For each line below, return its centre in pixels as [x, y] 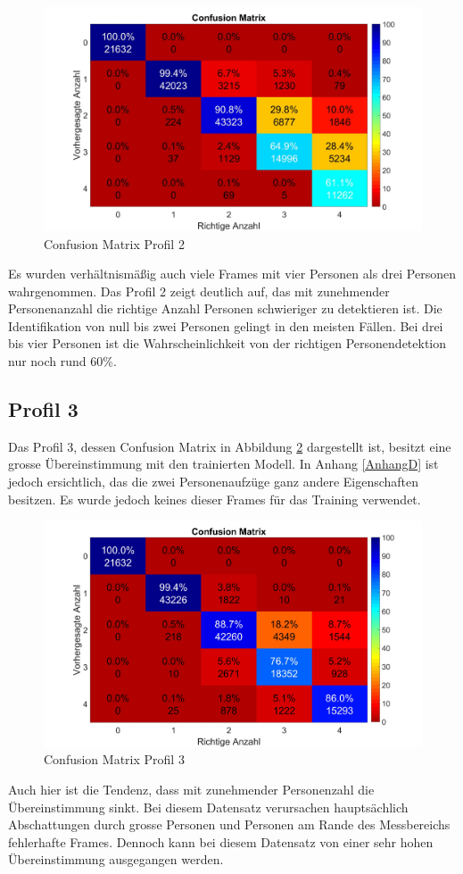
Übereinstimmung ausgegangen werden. [116, 859]
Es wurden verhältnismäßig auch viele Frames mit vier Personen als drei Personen [232, 274]
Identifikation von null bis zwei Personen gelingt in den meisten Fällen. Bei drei [226, 325]
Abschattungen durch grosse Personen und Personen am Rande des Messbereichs [229, 824]
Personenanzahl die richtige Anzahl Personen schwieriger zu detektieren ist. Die [225, 308]
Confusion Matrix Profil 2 [114, 243]
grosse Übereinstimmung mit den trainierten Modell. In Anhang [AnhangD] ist [223, 464]
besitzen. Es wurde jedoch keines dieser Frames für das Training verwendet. [215, 499]
